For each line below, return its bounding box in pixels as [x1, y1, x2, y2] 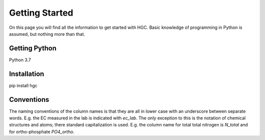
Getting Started [9, 7, 74, 18]
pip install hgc [9, 82, 38, 88]
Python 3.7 [9, 57, 31, 63]
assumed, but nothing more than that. [9, 31, 85, 37]
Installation [9, 70, 44, 78]
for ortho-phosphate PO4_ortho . [9, 129, 75, 135]
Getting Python [9, 44, 56, 52]
